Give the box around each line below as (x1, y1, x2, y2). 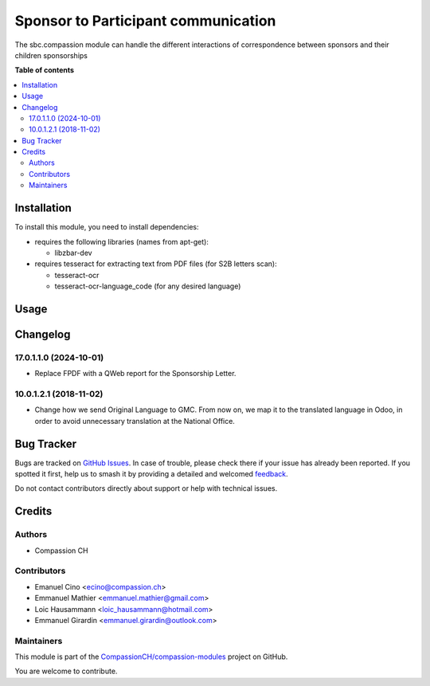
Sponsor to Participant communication (14, 12, 276, 29)
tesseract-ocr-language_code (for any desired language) (54, 281, 241, 291)
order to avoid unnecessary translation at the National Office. (34, 416, 235, 425)
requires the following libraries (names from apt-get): (34, 237, 209, 246)
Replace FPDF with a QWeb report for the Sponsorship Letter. (34, 369, 236, 378)
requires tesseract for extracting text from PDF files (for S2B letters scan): (34, 259, 278, 269)
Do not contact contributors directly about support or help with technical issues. (14, 484, 278, 493)
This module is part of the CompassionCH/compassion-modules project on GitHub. (14, 652, 288, 661)
